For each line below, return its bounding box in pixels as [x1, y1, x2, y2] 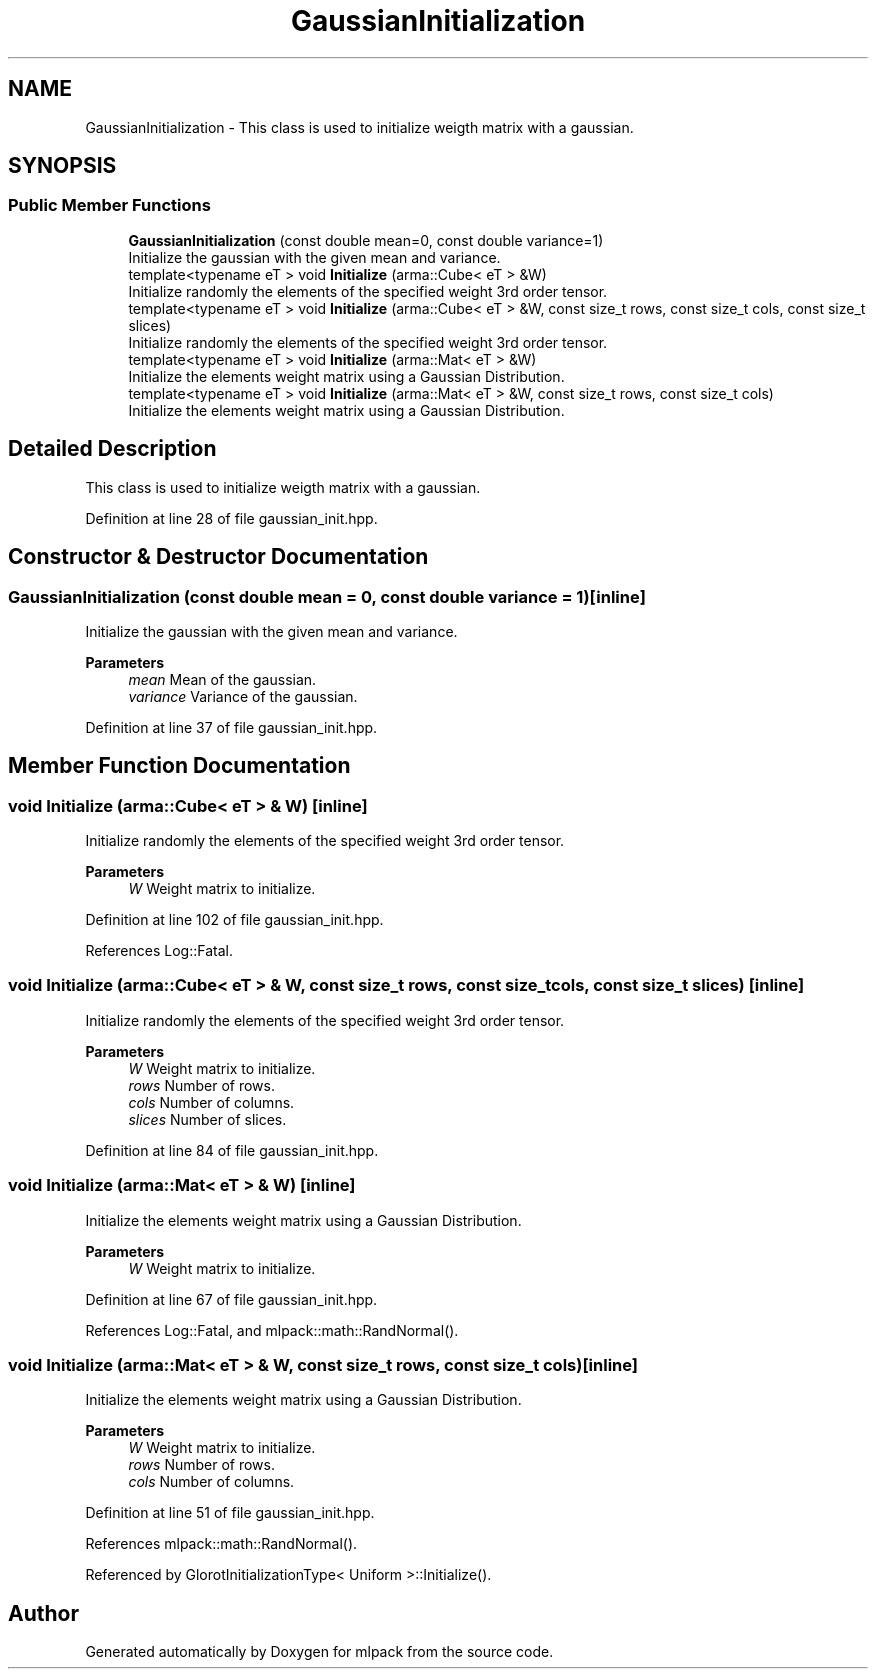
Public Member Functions [8, 195, 211, 216]
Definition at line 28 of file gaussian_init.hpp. [85, 509, 378, 527]
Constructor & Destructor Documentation [8, 544, 429, 570]
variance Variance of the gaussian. [128, 687, 358, 705]
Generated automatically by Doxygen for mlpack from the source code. [85, 1643, 554, 1661]
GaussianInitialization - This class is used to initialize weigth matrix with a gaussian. [85, 118, 634, 136]
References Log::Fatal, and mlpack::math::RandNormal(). [85, 1321, 459, 1339]
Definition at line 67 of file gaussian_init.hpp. [85, 1290, 378, 1308]
